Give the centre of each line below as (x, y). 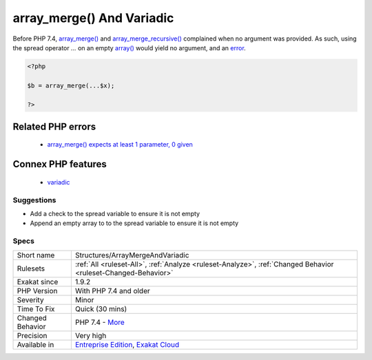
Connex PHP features (60, 164)
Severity (30, 299)
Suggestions (34, 200)
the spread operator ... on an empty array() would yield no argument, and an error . (129, 47)
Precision (32, 335)
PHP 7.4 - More (100, 322)
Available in (35, 344)
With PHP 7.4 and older (113, 290)
